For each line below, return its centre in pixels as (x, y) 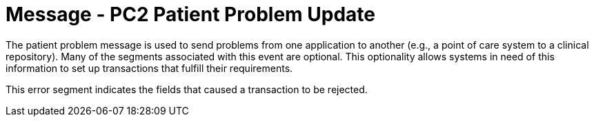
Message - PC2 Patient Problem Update (190, 14)
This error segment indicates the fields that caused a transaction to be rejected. (187, 89)
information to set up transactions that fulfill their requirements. (149, 68)
